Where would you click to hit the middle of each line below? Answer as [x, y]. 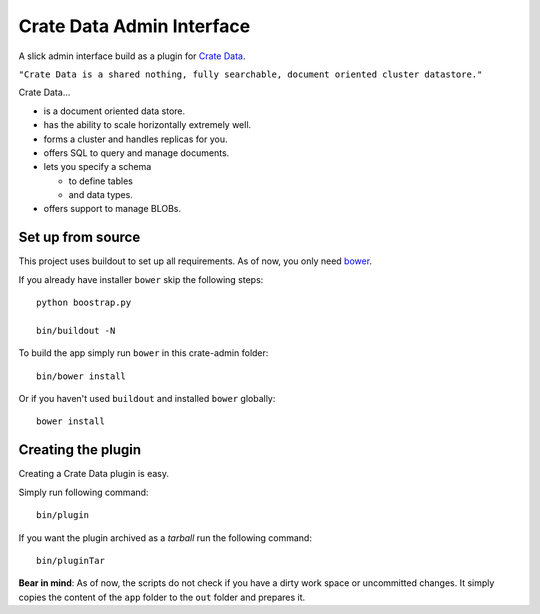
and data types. [101, 195]
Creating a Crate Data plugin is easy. [94, 474]
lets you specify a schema [97, 167]
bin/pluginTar [70, 560]
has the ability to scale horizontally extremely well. [147, 125]
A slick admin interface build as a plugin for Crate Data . [132, 56]
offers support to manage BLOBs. [112, 209]
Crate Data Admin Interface [134, 26]
